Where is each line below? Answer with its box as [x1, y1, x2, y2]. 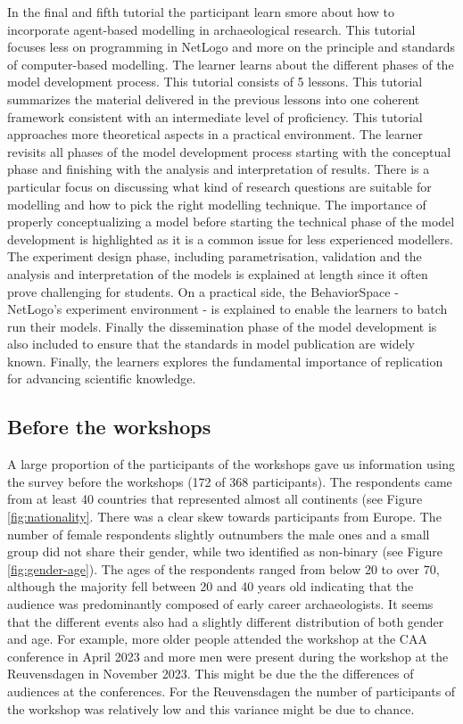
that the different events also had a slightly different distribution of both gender [7, 612, 444, 630]
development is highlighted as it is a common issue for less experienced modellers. [7, 229, 454, 248]
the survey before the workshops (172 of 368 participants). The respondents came [7, 472, 452, 490]
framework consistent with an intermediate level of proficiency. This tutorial [7, 107, 423, 126]
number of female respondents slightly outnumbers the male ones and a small [7, 524, 430, 543]
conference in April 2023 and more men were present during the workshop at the [7, 646, 449, 665]
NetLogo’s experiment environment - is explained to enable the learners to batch [7, 300, 448, 318]
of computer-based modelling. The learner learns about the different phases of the [7, 54, 454, 73]
